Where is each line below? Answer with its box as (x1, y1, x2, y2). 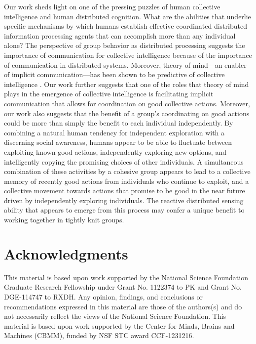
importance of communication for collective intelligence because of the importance (4, 49, 252, 60)
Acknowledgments (4, 243, 128, 263)
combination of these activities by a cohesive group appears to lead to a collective (4, 166, 251, 176)
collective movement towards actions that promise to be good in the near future (4, 185, 245, 196)
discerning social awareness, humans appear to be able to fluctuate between (4, 137, 232, 147)
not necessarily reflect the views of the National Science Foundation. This (4, 311, 226, 321)
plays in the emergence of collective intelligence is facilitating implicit (4, 88, 214, 99)
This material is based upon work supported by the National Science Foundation (4, 272, 248, 282)
